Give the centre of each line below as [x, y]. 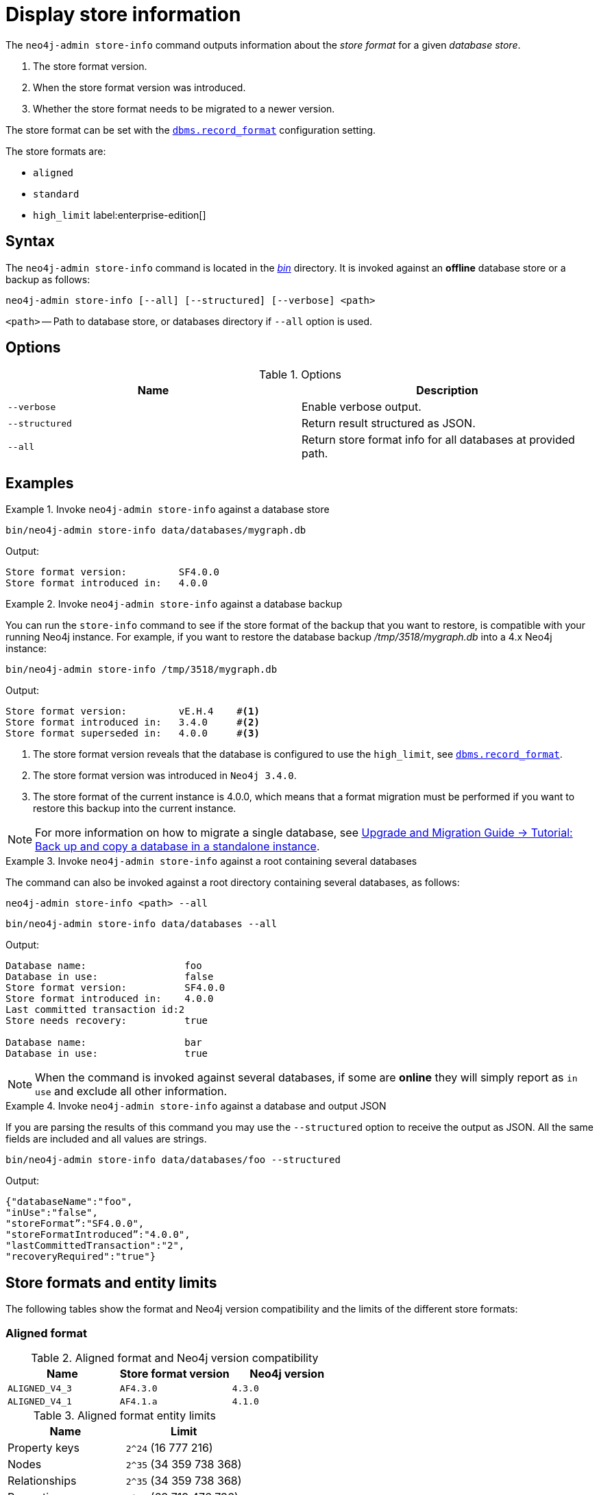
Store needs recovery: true [107, 1021]
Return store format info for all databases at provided [438, 440]
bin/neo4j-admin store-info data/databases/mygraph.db [156, 530]
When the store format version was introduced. [139, 87]
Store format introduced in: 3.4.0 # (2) [133, 722]
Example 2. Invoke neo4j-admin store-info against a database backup [174, 604]
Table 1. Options [300, 375]
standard [56, 194]
